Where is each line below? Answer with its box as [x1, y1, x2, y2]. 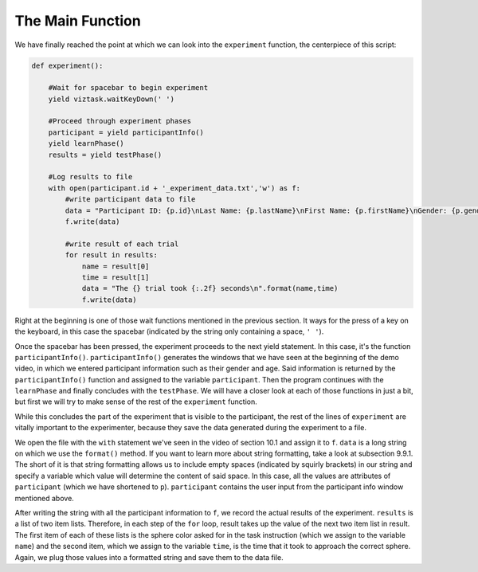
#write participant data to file [65, 195, 196, 204]
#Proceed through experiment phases [48, 116, 191, 126]
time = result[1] [81, 272, 150, 282]
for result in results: [65, 251, 159, 260]
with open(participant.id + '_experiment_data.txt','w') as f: [48, 183, 301, 193]
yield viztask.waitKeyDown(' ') [48, 94, 175, 104]
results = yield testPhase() [48, 150, 163, 159]
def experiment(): [31, 61, 104, 70]
